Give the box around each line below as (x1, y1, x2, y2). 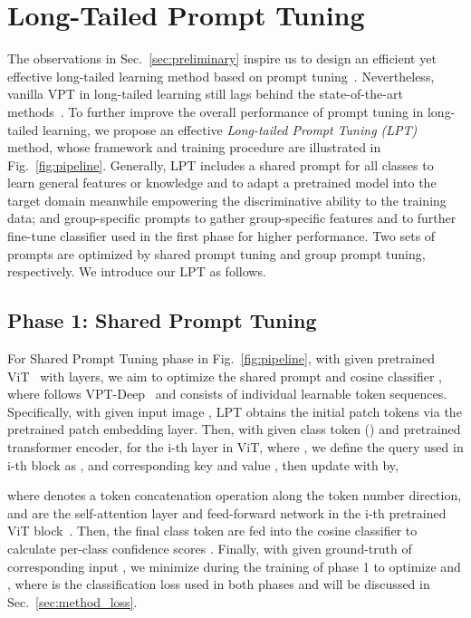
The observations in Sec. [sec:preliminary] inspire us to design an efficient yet (7, 49, 437, 68)
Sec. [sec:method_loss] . (7, 592, 138, 611)
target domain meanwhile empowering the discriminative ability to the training (7, 190, 447, 209)
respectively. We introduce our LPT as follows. (7, 262, 266, 281)
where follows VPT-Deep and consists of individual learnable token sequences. (7, 384, 447, 403)
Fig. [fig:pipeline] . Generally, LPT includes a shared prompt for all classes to (7, 155, 434, 174)
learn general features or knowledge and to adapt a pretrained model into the (7, 173, 437, 192)
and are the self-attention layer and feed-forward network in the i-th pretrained (7, 503, 447, 522)
